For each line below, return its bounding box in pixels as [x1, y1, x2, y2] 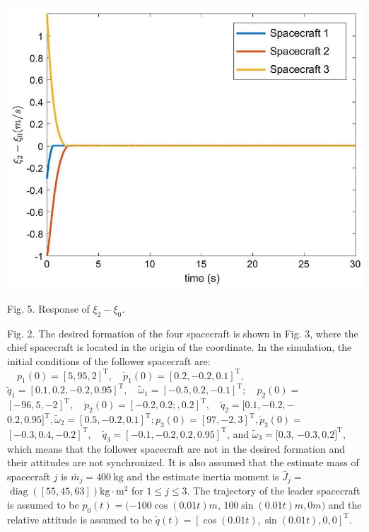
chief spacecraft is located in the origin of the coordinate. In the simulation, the [7, 340, 352, 354]
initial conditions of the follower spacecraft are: [7, 354, 211, 369]
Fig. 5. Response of [7, 301, 90, 316]
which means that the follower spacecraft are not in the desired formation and [7, 441, 345, 456]
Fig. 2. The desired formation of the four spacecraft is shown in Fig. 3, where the [7, 325, 358, 340]
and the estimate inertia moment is [127, 468, 279, 483]
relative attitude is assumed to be [7, 511, 153, 526]
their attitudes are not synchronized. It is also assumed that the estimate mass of [7, 455, 359, 470]
